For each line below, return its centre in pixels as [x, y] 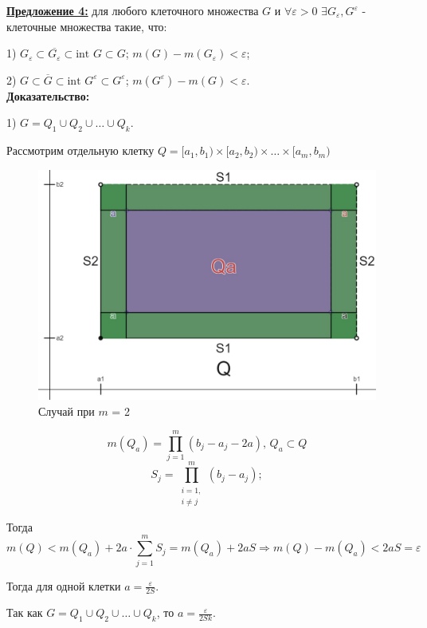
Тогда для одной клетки [64, 585]
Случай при [67, 411]
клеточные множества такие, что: [87, 26]
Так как [25, 612]
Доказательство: [48, 95]
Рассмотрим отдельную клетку [80, 150]
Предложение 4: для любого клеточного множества [133, 10]
